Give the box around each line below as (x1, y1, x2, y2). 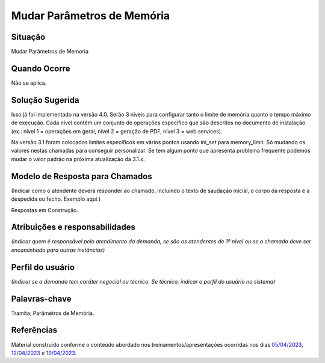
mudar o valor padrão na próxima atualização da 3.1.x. (11, 155, 145, 162)
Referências (11, 325, 58, 335)
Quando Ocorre (11, 63, 70, 73)
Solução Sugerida (11, 95, 79, 105)
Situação (11, 32, 46, 42)
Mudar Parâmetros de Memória (11, 9, 170, 22)
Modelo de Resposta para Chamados (11, 171, 153, 181)
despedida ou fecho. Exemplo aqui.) (11, 195, 101, 203)
